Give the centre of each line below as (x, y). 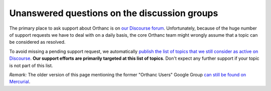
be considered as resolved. (37, 42)
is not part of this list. (31, 65)
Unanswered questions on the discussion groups (114, 13)
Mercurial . (20, 82)
